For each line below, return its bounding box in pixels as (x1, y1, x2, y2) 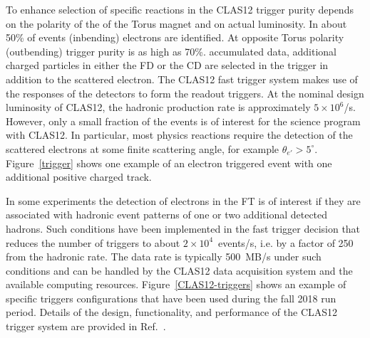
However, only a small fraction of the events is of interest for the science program (6, 113, 361, 128)
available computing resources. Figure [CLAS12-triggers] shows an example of (6, 277, 346, 292)
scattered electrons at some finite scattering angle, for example (6, 141, 279, 156)
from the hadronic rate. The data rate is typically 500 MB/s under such (6, 249, 322, 264)
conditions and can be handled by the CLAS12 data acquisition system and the (6, 263, 353, 278)
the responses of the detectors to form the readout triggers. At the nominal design (6, 85, 364, 100)
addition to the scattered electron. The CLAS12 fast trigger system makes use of (6, 71, 358, 86)
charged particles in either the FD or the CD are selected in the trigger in (6, 58, 329, 73)
